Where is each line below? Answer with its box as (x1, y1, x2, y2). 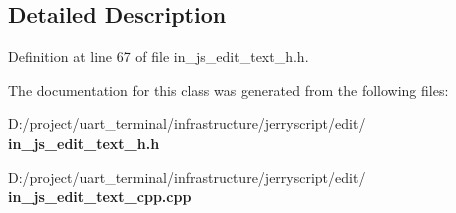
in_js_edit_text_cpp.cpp (8, 186, 192, 207)
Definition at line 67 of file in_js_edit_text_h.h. (8, 46, 309, 67)
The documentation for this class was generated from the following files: (8, 79, 449, 100)
